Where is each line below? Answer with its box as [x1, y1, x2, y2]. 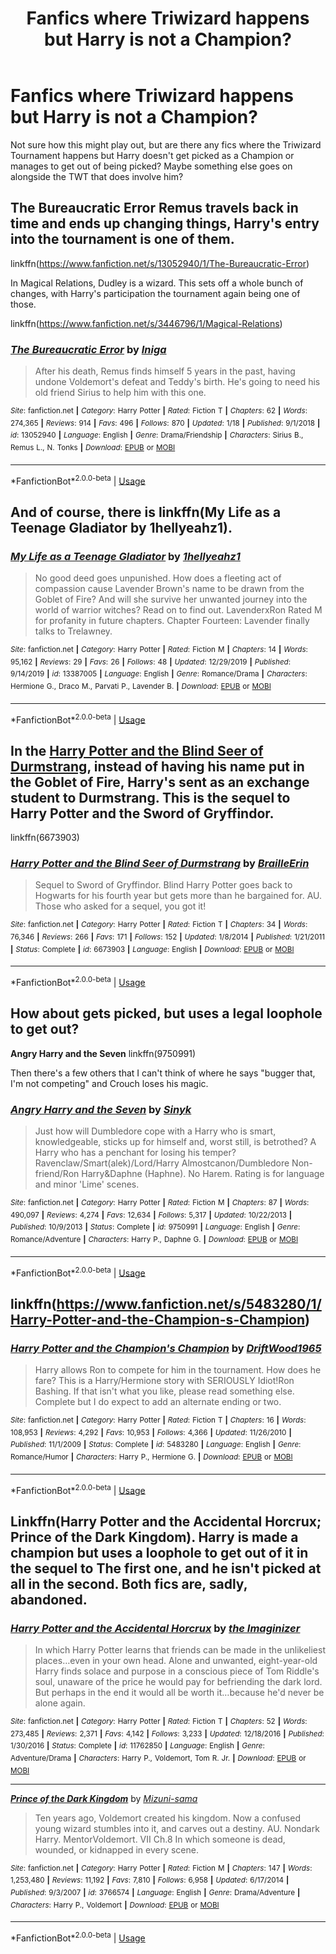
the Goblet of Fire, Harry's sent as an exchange [10, 773, 310, 791]
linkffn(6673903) [10, 832, 80, 844]
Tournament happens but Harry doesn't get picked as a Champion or [10, 149, 295, 161]
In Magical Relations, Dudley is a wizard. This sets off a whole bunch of [10, 277, 304, 289]
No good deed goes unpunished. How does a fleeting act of [34, 572, 282, 584]
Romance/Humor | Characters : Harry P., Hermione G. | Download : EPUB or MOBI [10, 1452, 293, 1462]
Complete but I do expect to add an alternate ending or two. [34, 1396, 282, 1408]
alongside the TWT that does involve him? [10, 170, 184, 182]
